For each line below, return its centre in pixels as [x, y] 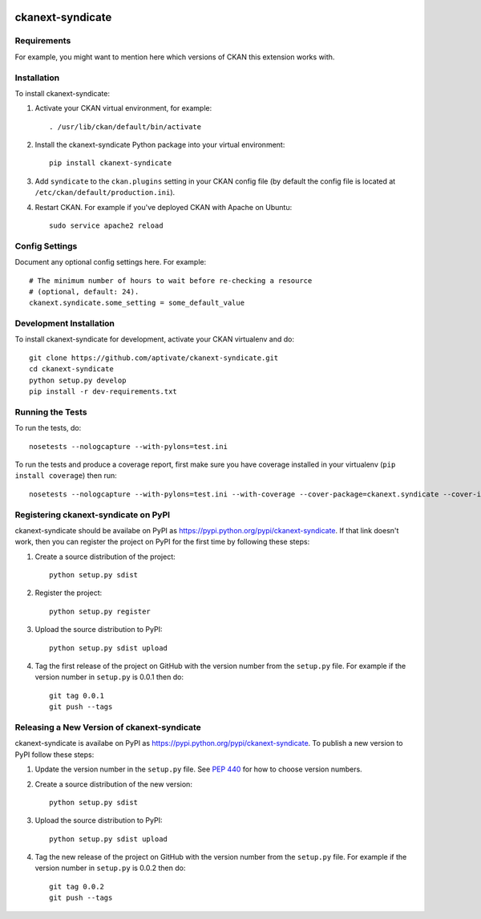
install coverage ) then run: [66, 476]
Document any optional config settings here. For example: [111, 262]
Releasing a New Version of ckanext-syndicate [108, 727]
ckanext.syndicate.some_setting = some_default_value [137, 303]
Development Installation [65, 323]
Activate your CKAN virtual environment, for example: [123, 108]
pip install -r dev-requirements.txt [103, 392]
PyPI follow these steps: [55, 755]
